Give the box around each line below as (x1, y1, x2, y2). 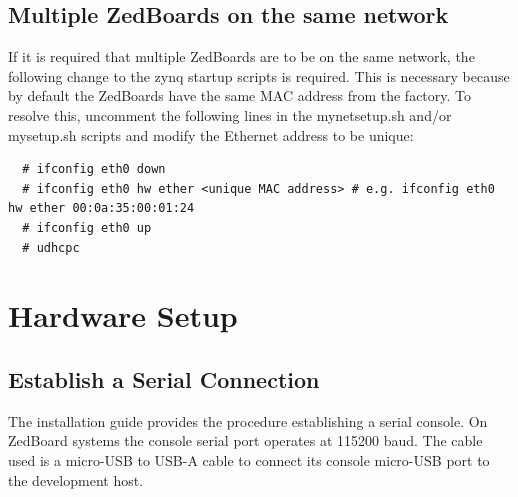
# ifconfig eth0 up (22, 220, 152, 235)
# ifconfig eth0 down (22, 162, 166, 177)
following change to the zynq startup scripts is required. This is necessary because (8, 65, 510, 86)
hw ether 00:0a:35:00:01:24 (8, 201, 195, 216)
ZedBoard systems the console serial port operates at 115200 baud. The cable (8, 430, 483, 451)
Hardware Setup (8, 295, 238, 336)
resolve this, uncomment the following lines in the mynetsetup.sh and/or (8, 104, 452, 125)
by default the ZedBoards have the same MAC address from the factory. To (8, 85, 472, 106)
